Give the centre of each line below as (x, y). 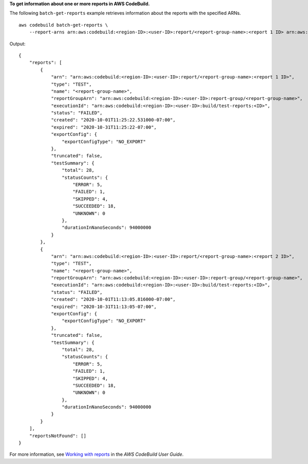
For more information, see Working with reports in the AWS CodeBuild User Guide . (97, 454)
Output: (17, 44)
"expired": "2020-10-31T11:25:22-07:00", (104, 127)
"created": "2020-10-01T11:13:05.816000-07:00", (113, 299)
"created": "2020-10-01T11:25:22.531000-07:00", (113, 120)
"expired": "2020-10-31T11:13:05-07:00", (104, 307)
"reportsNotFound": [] (58, 436)
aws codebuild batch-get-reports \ (63, 25)
